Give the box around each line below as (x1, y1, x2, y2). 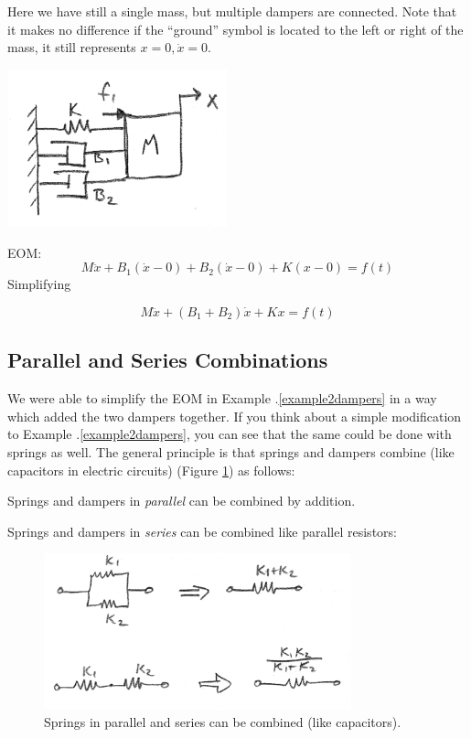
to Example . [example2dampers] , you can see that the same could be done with (7, 424, 452, 444)
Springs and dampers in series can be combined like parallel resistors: (7, 521, 397, 540)
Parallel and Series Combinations (7, 346, 328, 374)
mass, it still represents (7, 37, 136, 57)
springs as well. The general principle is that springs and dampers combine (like (7, 443, 455, 462)
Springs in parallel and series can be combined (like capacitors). (44, 712, 401, 732)
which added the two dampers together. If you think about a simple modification (7, 406, 462, 425)
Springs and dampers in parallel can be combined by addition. (7, 491, 356, 510)
